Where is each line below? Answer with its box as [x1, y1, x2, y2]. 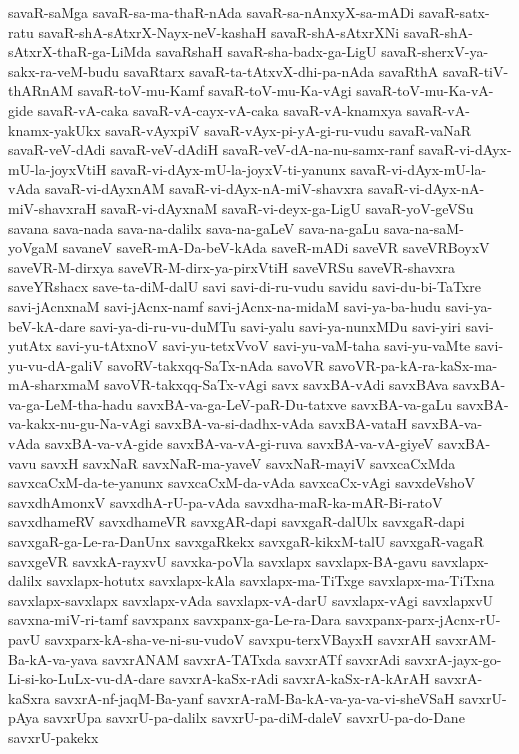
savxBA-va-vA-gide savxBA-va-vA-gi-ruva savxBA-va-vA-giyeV [44, 433, 434, 454]
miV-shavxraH [8, 197, 97, 218]
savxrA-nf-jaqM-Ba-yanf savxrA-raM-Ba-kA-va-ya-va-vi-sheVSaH [54, 687, 455, 708]
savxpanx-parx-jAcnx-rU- [345, 609, 501, 630]
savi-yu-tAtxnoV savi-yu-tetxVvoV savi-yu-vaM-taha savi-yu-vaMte [56, 335, 471, 356]
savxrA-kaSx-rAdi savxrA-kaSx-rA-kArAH [169, 668, 430, 689]
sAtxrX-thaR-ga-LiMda [8, 41, 152, 62]
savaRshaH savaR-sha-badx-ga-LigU [155, 41, 377, 62]
